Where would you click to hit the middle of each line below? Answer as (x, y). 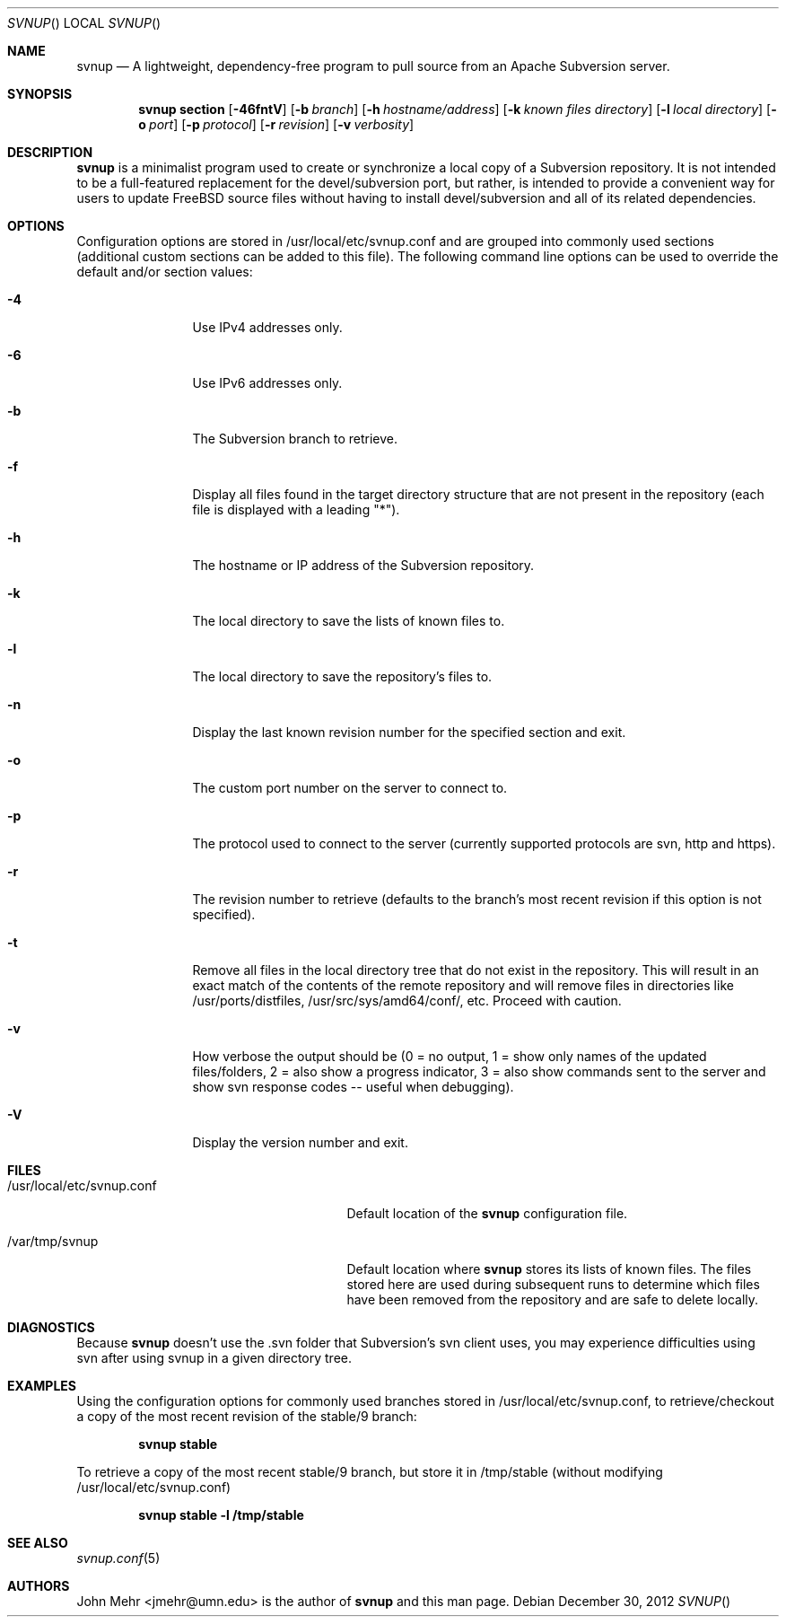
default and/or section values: (165, 272)
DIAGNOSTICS (51, 1327)
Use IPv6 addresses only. (267, 383)
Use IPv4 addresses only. (267, 327)
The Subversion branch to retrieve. (295, 439)
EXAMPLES (42, 1386)
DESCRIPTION (50, 152)
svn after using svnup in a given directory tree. (214, 1358)
